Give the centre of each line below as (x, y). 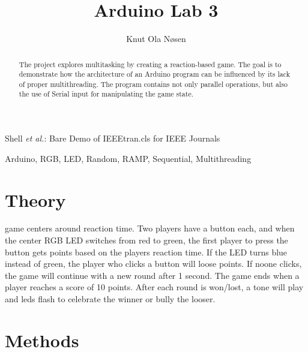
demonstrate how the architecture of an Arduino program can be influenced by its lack (154, 74)
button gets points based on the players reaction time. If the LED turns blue (146, 252)
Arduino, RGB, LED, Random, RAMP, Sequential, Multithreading (128, 158)
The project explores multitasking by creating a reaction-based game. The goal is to (150, 64)
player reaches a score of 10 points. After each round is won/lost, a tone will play (154, 287)
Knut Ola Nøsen (156, 39)
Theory (35, 199)
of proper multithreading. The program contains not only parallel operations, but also (153, 84)
